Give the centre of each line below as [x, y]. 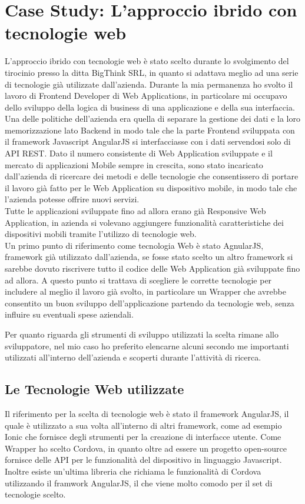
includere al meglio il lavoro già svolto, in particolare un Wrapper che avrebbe [145, 291]
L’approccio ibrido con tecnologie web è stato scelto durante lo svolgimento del [147, 61]
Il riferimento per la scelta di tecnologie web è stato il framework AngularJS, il [147, 413]
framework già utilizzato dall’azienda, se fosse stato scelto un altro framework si [149, 257]
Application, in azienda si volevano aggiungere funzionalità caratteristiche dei [144, 222]
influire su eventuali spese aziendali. [69, 314]
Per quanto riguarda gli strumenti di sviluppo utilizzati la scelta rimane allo [142, 334]
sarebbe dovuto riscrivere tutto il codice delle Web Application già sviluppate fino [152, 268]
